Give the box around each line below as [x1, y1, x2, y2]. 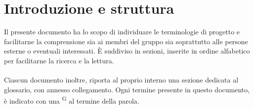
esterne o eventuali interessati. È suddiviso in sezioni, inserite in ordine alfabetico [4, 46, 250, 56]
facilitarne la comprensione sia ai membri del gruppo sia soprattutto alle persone [4, 36, 248, 46]
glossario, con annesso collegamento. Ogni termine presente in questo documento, [4, 84, 250, 94]
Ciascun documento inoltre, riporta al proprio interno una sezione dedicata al [4, 75, 239, 85]
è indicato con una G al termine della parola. [4, 94, 139, 106]
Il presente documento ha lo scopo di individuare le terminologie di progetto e [4, 27, 240, 37]
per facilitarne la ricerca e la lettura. [4, 55, 114, 65]
